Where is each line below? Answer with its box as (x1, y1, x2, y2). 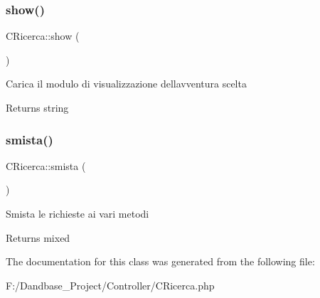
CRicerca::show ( (6, 28, 80, 43)
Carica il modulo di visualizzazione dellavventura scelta (6, 76, 247, 91)
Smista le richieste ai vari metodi (6, 206, 149, 220)
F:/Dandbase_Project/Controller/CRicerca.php (6, 277, 215, 292)
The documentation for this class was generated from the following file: (6, 254, 315, 269)
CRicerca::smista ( (6, 158, 86, 173)
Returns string (6, 100, 69, 115)
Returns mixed (6, 230, 70, 245)
